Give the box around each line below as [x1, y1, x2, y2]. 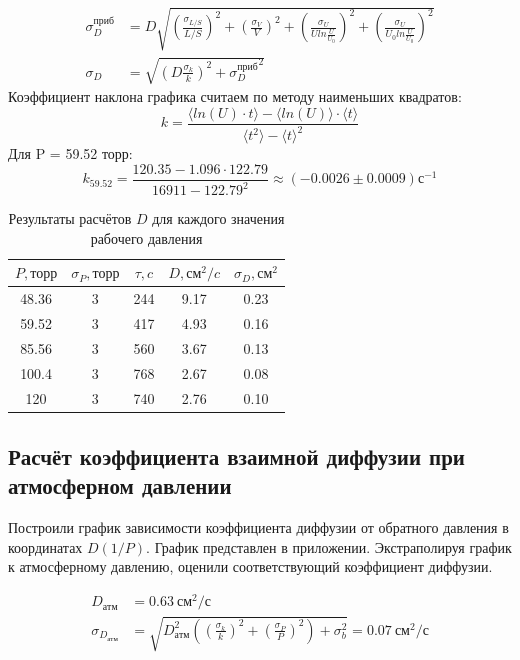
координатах [8, 536, 83, 557]
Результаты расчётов [8, 208, 132, 229]
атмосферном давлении [8, 470, 232, 501]
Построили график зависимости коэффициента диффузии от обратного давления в [8, 517, 509, 538]
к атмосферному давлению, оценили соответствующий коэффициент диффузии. [8, 556, 493, 577]
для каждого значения [152, 208, 285, 229]
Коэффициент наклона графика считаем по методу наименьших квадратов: [8, 86, 462, 107]
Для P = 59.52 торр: [8, 143, 133, 164]
